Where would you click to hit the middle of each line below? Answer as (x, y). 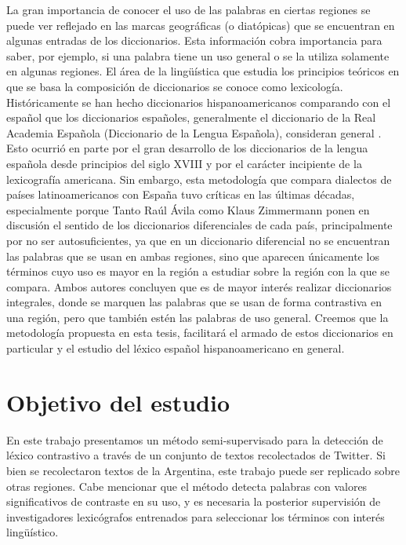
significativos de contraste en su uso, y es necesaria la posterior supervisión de (194, 501)
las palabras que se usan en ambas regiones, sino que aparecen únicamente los (193, 256)
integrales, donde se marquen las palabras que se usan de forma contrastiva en (194, 302)
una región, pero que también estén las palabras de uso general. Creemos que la (198, 317)
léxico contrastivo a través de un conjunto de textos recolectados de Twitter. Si (196, 455)
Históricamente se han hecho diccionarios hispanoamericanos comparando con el (199, 102)
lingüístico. (33, 532)
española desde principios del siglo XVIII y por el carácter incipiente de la (184, 163)
